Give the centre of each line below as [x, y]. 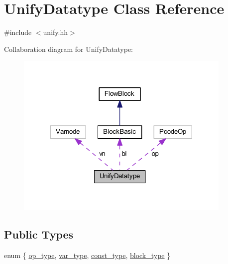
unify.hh [55, 32]
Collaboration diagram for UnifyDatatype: [68, 49]
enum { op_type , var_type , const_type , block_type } [87, 255]
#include [18, 32]
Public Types [39, 234]
